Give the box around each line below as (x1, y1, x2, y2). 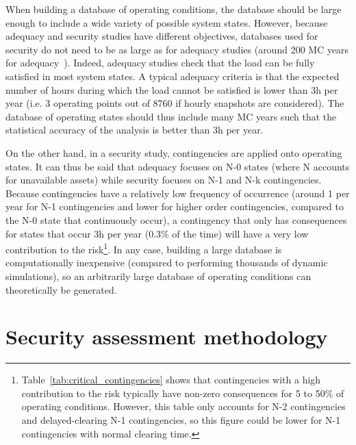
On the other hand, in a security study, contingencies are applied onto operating (5, 145, 342, 160)
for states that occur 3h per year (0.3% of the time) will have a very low (5, 226, 309, 240)
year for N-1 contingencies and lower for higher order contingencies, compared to (5, 199, 344, 214)
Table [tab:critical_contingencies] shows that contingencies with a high (21, 372, 321, 387)
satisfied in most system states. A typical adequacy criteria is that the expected (5, 68, 340, 83)
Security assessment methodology (5, 322, 328, 351)
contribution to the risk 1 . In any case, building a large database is (5, 240, 282, 256)
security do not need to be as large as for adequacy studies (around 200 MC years (5, 42, 349, 56)
